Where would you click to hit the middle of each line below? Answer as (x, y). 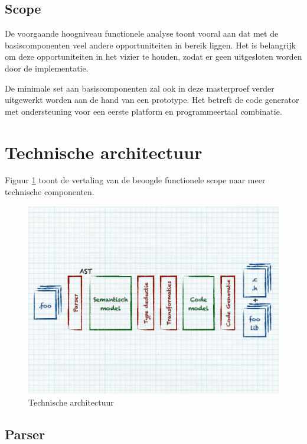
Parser (25, 434)
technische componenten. (50, 192)
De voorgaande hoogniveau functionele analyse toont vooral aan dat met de (142, 33)
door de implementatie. (47, 68)
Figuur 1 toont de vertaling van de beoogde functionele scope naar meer (135, 180)
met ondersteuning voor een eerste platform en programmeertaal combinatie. (143, 111)
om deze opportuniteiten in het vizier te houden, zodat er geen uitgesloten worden (153, 56)
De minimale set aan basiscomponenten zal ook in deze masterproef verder (140, 88)
